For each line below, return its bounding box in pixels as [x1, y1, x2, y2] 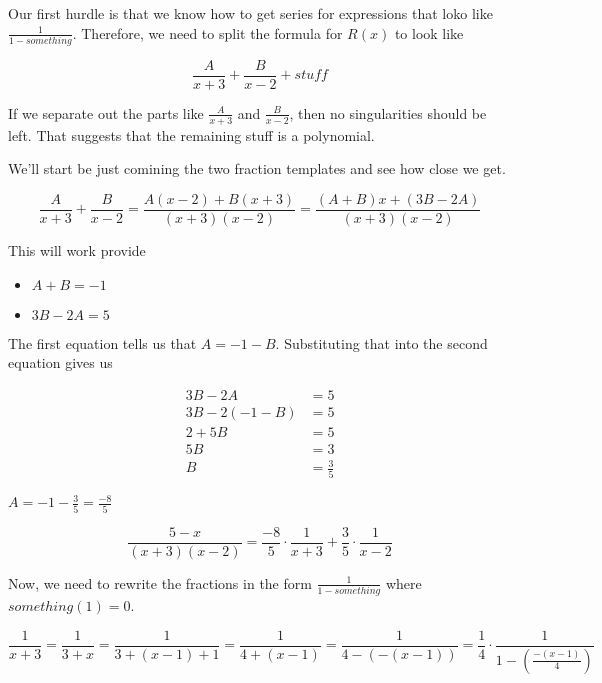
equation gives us [8, 352, 113, 373]
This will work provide [8, 240, 146, 261]
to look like [394, 22, 464, 43]
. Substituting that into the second [275, 332, 488, 353]
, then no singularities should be [289, 102, 487, 123]
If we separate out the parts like [8, 102, 204, 123]
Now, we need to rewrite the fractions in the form [8, 572, 312, 593]
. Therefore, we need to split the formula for [72, 22, 343, 43]
